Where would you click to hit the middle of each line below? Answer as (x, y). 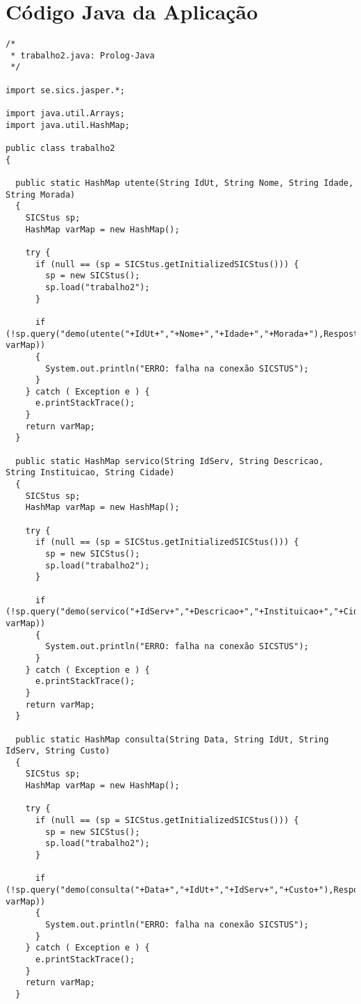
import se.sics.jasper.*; (65, 90)
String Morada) (41, 194)
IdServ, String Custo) (58, 751)
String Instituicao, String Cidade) (90, 473)
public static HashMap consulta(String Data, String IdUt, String (172, 739)
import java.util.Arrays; (65, 114)
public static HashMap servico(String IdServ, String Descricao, (170, 461)
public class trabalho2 (60, 149)
